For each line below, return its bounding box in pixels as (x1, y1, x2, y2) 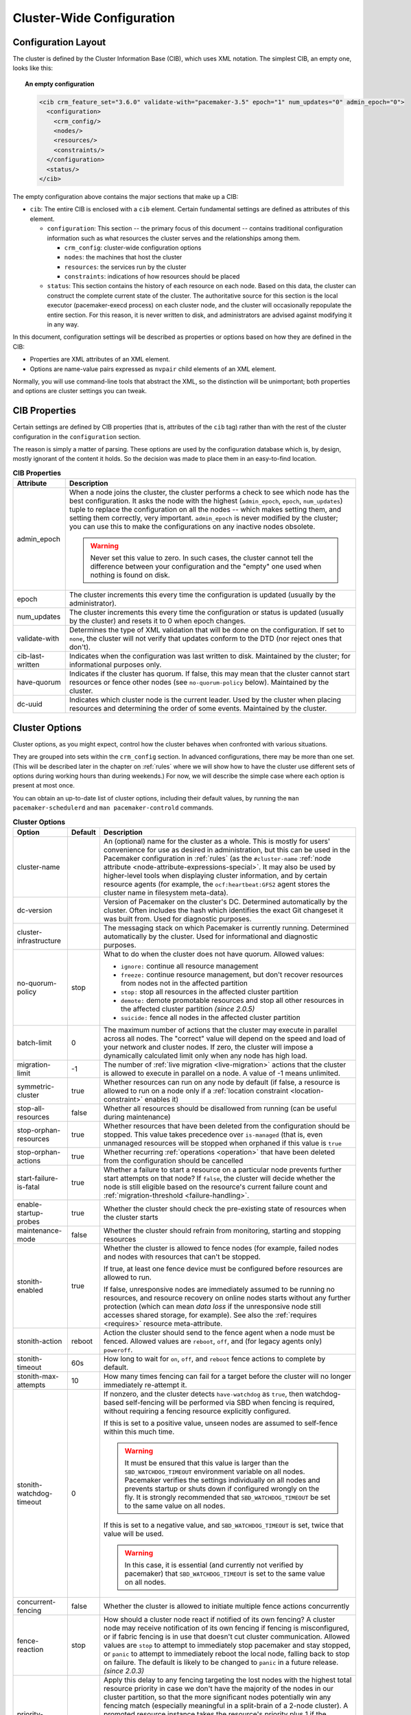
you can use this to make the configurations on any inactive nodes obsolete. (69, 522, 316, 532)
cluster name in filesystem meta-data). (103, 888, 229, 897)
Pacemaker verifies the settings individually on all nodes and (124, 1475, 320, 1485)
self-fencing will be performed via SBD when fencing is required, (125, 1397, 336, 1407)
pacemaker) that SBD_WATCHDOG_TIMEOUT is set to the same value (124, 1568, 325, 1578)
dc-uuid (16, 700, 43, 709)
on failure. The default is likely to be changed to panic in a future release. (103, 1657, 339, 1667)
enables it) (144, 1094, 179, 1104)
